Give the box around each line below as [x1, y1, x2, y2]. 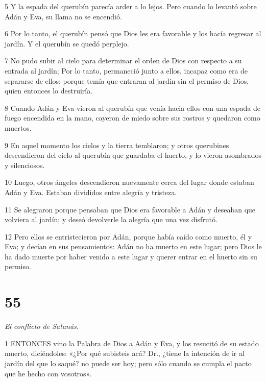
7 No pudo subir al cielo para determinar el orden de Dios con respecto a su [5, 55, 242, 66]
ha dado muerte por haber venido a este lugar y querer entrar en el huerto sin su [5, 251, 257, 261]
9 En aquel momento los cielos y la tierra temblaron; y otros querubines [5, 139, 229, 150]
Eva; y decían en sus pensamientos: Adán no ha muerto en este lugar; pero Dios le [5, 241, 262, 252]
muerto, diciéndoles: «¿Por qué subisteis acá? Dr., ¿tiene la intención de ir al [5, 348, 245, 359]
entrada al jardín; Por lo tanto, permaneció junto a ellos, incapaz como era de [5, 65, 248, 76]
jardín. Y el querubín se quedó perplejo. [5, 38, 129, 49]
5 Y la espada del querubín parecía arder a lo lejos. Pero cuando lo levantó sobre [5, 1, 257, 11]
